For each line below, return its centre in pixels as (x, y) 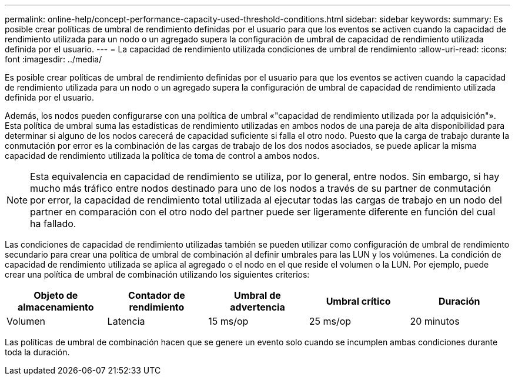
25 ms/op (330, 321)
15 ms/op (228, 321)
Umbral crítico (358, 301)
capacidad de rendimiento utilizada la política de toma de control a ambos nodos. (162, 156)
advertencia (257, 307)
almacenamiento (56, 307)
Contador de (157, 295)
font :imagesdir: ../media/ (53, 59)
